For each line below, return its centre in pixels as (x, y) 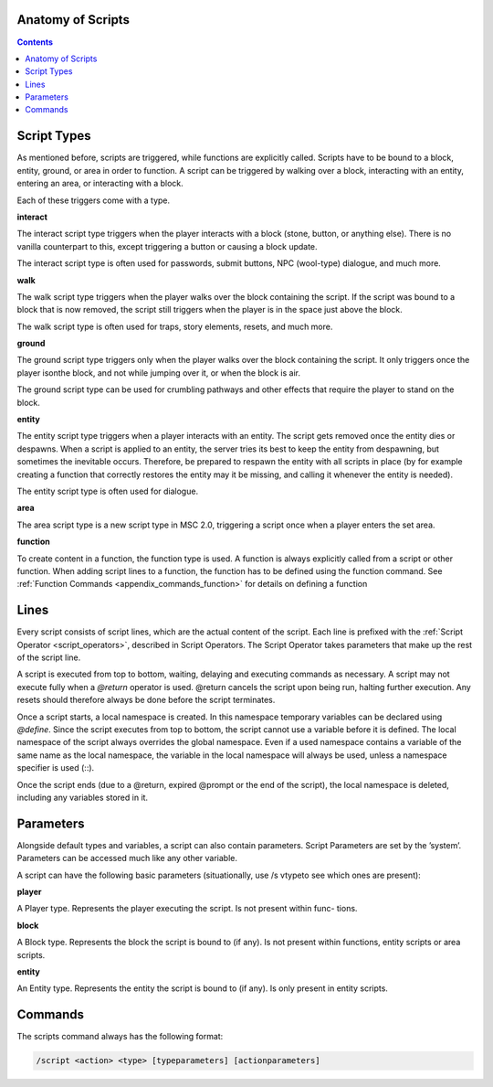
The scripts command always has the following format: (120, 1037)
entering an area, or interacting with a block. (100, 184)
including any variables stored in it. (83, 797)
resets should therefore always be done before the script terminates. (146, 700)
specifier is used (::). (56, 768)
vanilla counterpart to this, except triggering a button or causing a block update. (168, 246)
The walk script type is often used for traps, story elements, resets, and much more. (175, 326)
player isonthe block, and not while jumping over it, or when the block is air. (159, 373)
